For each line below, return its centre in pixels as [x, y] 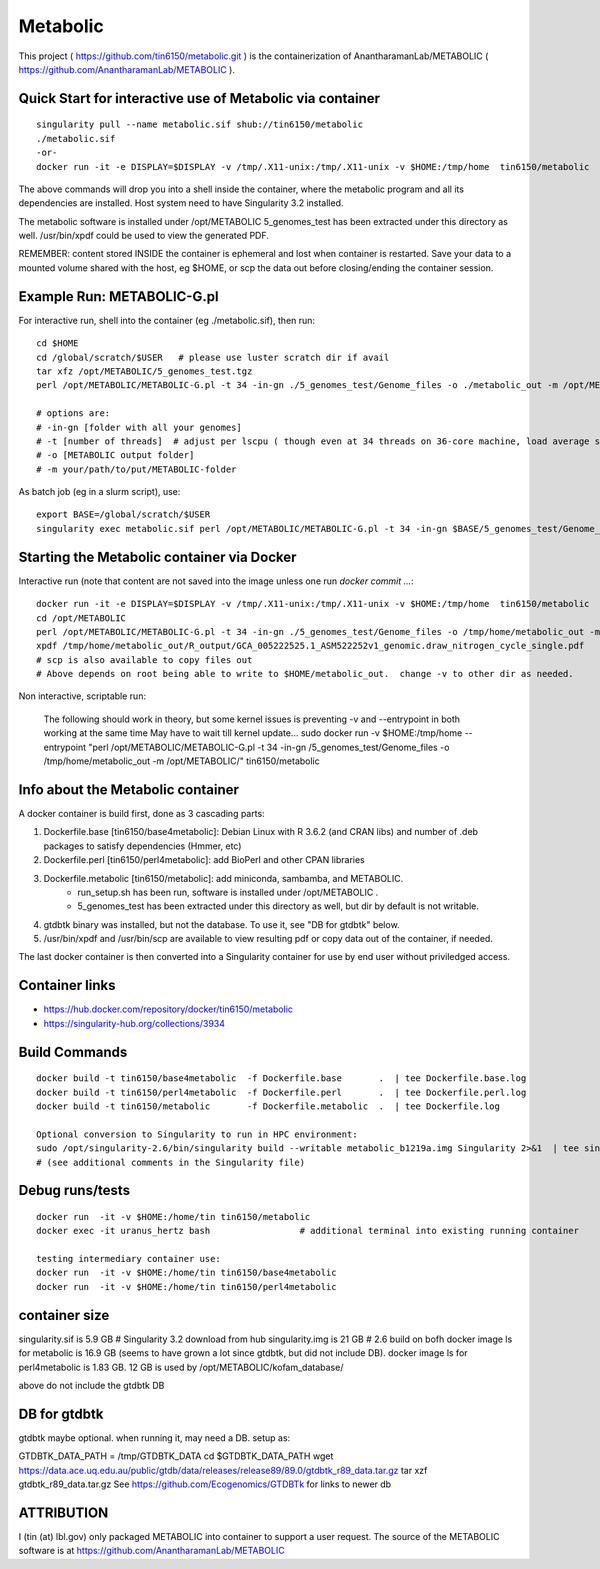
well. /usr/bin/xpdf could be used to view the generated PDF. [144, 236]
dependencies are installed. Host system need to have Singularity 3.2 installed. [181, 203]
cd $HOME [57, 343]
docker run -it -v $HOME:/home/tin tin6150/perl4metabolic [186, 1286]
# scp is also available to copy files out [144, 659]
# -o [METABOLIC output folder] [115, 455]
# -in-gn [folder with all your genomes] [139, 427]
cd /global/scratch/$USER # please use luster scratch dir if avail [213, 357]
